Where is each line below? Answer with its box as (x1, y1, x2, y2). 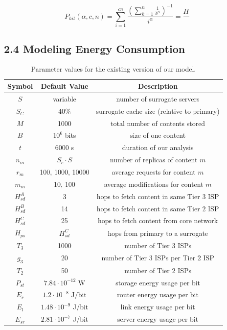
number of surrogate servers (116, 93, 200, 103)
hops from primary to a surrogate (108, 228, 208, 238)
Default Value (41, 81, 89, 91)
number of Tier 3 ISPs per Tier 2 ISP (101, 253, 214, 263)
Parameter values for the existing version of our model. (31, 64, 196, 74)
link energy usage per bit (120, 302, 195, 312)
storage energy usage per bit (115, 277, 201, 287)
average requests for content (112, 166, 196, 177)
